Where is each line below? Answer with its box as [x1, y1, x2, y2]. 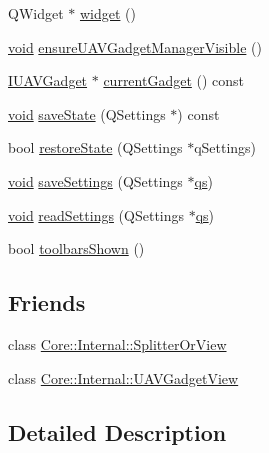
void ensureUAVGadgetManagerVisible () [8, 36, 262, 57]
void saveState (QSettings [8, 103, 166, 124]
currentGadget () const [103, 70, 245, 91]
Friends [8, 287, 86, 318]
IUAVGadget [8, 70, 88, 91]
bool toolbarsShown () [8, 238, 145, 259]
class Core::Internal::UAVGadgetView [8, 367, 239, 388]
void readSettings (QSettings [8, 204, 185, 225]
